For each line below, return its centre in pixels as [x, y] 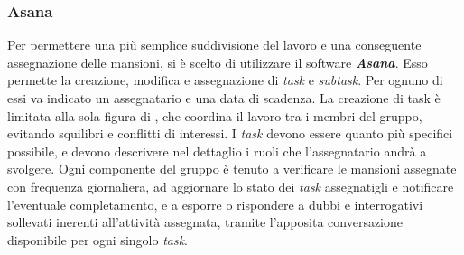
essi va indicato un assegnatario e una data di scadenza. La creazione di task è [224, 98]
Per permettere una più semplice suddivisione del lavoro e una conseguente [214, 45]
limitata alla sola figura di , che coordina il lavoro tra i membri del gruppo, [215, 115]
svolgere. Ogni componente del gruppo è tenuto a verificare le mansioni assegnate [232, 169]
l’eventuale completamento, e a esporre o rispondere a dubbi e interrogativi [215, 204]
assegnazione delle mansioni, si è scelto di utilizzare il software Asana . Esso [218, 62]
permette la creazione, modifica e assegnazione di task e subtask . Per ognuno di [225, 80]
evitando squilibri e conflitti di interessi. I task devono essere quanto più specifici [230, 133]
